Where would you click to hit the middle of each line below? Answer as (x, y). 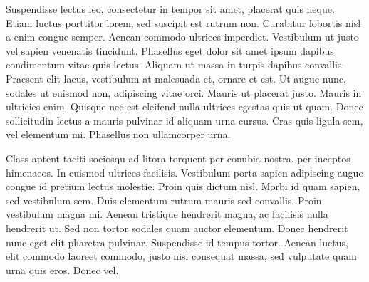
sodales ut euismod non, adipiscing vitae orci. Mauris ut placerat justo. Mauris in (184, 92)
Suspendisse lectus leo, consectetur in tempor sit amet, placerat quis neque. (170, 9)
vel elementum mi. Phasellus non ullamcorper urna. (118, 134)
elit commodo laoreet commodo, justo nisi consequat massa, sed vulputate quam (181, 256)
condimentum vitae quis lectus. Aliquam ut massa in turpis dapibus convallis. (175, 64)
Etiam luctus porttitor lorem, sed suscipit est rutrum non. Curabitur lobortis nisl (183, 22)
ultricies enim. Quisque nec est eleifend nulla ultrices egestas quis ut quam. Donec (184, 106)
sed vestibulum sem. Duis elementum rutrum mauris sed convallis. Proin (164, 200)
